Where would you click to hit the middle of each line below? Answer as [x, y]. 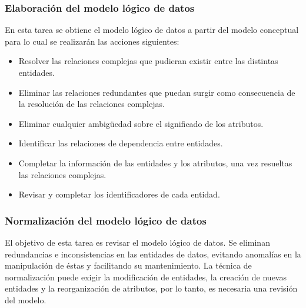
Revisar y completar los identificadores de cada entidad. [119, 194]
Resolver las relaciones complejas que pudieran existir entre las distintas [148, 61]
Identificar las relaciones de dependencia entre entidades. [121, 143]
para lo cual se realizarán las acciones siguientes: [92, 41]
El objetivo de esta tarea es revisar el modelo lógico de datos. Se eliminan [137, 242]
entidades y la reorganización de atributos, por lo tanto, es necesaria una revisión [151, 288]
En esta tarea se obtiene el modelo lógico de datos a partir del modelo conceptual [152, 30]
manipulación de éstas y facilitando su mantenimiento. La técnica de [128, 265]
